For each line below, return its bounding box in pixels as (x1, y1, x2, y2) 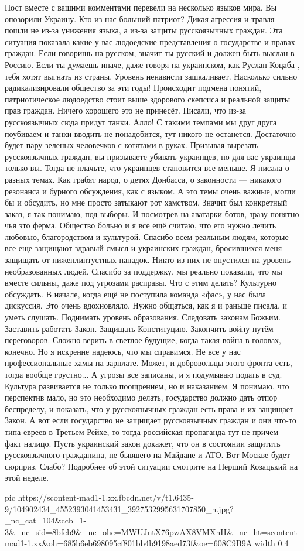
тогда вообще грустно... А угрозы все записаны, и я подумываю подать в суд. (5, 368, 282, 380)
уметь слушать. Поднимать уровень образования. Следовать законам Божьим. (5, 311, 281, 323)
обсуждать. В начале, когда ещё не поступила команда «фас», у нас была (5, 288, 266, 300)
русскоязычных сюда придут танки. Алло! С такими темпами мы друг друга (5, 115, 277, 128)
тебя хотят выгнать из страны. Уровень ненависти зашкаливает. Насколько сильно (5, 70, 298, 82)
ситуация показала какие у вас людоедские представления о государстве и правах (5, 35, 295, 47)
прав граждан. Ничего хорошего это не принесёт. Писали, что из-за (5, 104, 246, 117)
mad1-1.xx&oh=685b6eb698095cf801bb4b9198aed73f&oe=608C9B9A (5, 537, 252, 549)
